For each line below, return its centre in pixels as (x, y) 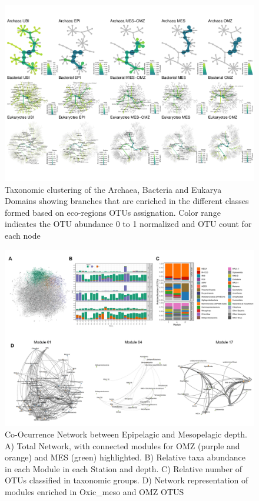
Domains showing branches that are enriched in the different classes (127, 201)
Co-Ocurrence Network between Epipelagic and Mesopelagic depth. (126, 434)
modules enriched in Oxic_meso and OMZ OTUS (94, 491)
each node (23, 236)
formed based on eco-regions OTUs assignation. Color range (113, 212)
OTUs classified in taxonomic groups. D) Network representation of (127, 480)
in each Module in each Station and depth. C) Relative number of (124, 468)
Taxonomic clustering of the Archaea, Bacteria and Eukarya (113, 189)
